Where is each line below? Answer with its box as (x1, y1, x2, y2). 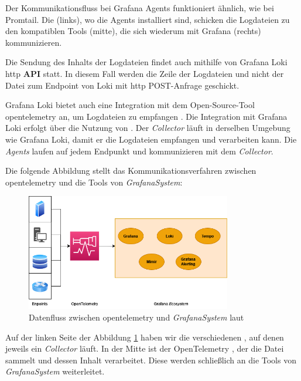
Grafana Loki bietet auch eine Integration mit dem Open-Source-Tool (5, 99, 255, 111)
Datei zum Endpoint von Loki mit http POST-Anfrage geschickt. (5, 79, 240, 91)
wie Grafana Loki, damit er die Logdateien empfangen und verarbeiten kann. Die (5, 133, 297, 145)
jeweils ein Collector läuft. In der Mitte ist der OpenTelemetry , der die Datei (5, 342, 284, 355)
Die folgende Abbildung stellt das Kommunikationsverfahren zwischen (5, 164, 256, 177)
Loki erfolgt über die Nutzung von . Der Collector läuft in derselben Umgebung (5, 122, 290, 134)
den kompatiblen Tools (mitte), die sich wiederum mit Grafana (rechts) (5, 25, 261, 37)
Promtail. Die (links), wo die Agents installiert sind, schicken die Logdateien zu (5, 13, 290, 25)
